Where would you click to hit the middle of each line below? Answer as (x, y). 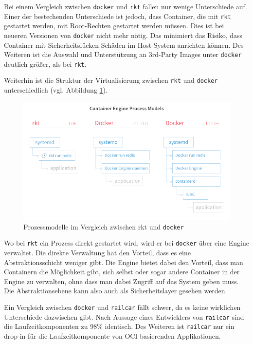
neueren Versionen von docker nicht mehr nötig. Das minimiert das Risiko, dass (123, 35)
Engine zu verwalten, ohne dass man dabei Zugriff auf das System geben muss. (121, 281)
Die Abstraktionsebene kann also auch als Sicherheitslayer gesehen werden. (116, 291)
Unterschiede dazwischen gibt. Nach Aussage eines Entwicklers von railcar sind (124, 316)
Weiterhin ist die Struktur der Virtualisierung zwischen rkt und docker (111, 80)
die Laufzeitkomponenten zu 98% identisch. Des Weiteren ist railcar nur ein (119, 326)
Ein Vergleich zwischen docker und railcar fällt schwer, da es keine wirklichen (122, 307)
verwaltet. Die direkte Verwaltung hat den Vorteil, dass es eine (98, 252)
